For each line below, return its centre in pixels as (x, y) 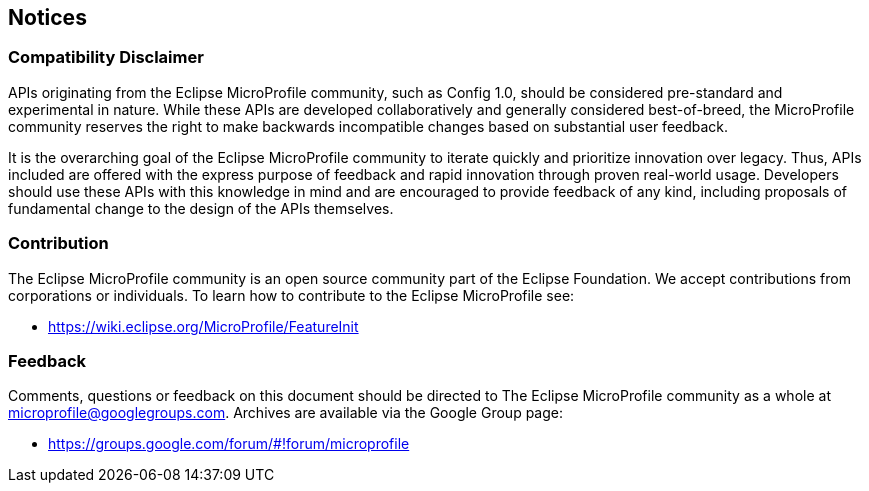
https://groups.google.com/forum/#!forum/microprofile (229, 444)
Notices (47, 17)
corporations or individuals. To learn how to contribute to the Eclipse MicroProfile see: (291, 295)
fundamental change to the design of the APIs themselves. (201, 208)
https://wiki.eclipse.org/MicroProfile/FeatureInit (203, 326)
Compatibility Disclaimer (106, 57)
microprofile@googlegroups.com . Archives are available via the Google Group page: (285, 413)
